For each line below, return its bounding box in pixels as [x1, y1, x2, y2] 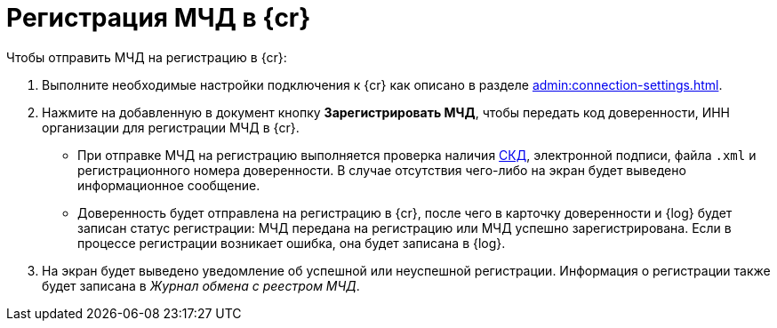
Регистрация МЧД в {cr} [6, 3, 311, 33]
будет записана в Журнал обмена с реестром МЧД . [42, 277, 360, 293]
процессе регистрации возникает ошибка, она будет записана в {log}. [77, 235, 506, 251]
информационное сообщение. [77, 177, 260, 193]
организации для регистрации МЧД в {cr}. [42, 119, 300, 135]
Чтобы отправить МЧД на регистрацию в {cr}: [6, 49, 287, 65]
